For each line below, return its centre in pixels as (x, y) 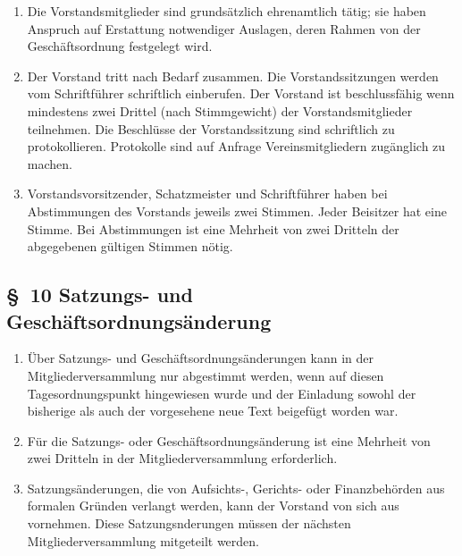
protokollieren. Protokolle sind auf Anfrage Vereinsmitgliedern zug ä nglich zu (236, 146)
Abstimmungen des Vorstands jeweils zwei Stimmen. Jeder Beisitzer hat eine (237, 211)
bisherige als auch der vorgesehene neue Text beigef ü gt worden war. (213, 411)
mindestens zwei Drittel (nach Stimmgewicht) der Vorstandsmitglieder (220, 110)
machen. (50, 163)
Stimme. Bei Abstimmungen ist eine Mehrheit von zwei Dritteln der (213, 228)
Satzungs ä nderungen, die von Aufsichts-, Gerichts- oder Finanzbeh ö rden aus (236, 488)
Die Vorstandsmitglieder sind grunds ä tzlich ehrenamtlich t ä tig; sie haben (227, 11)
